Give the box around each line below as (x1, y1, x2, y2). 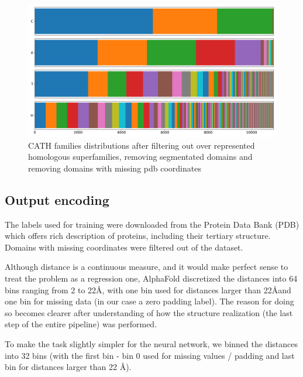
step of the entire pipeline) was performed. (5, 318, 157, 330)
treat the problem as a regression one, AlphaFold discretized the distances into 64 (5, 272, 298, 285)
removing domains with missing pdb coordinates (28, 162, 201, 174)
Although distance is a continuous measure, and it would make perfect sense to (5, 261, 288, 273)
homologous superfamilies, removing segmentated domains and (28, 150, 253, 163)
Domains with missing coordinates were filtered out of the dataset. (5, 241, 243, 253)
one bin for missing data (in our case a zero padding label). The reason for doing (5, 295, 294, 307)
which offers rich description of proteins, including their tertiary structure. (5, 229, 271, 242)
